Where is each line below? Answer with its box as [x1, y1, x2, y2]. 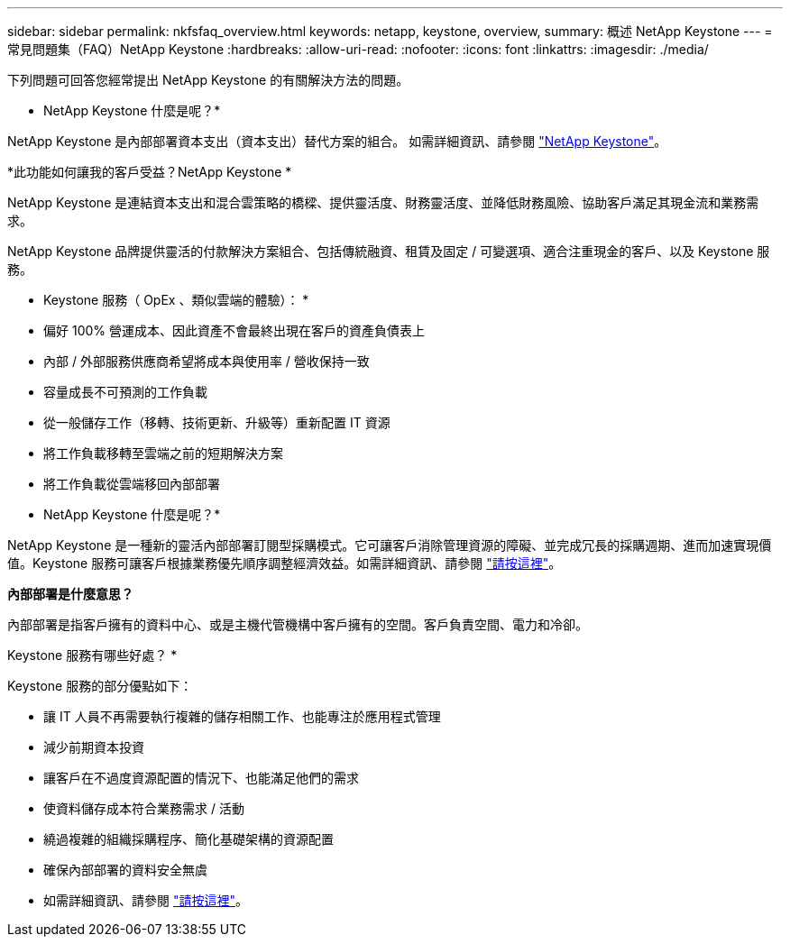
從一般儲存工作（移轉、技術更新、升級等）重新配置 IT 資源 [43, 415, 390, 430]
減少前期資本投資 [43, 739, 144, 755]
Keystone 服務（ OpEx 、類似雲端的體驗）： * [43, 292, 309, 307]
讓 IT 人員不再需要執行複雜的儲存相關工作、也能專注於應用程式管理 [43, 709, 441, 724]
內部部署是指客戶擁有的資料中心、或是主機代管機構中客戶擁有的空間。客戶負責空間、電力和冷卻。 [7, 617, 588, 632]
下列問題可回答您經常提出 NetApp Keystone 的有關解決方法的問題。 [7, 72, 409, 87]
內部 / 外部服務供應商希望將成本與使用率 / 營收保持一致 [43, 353, 370, 369]
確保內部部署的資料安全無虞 [43, 862, 207, 877]
